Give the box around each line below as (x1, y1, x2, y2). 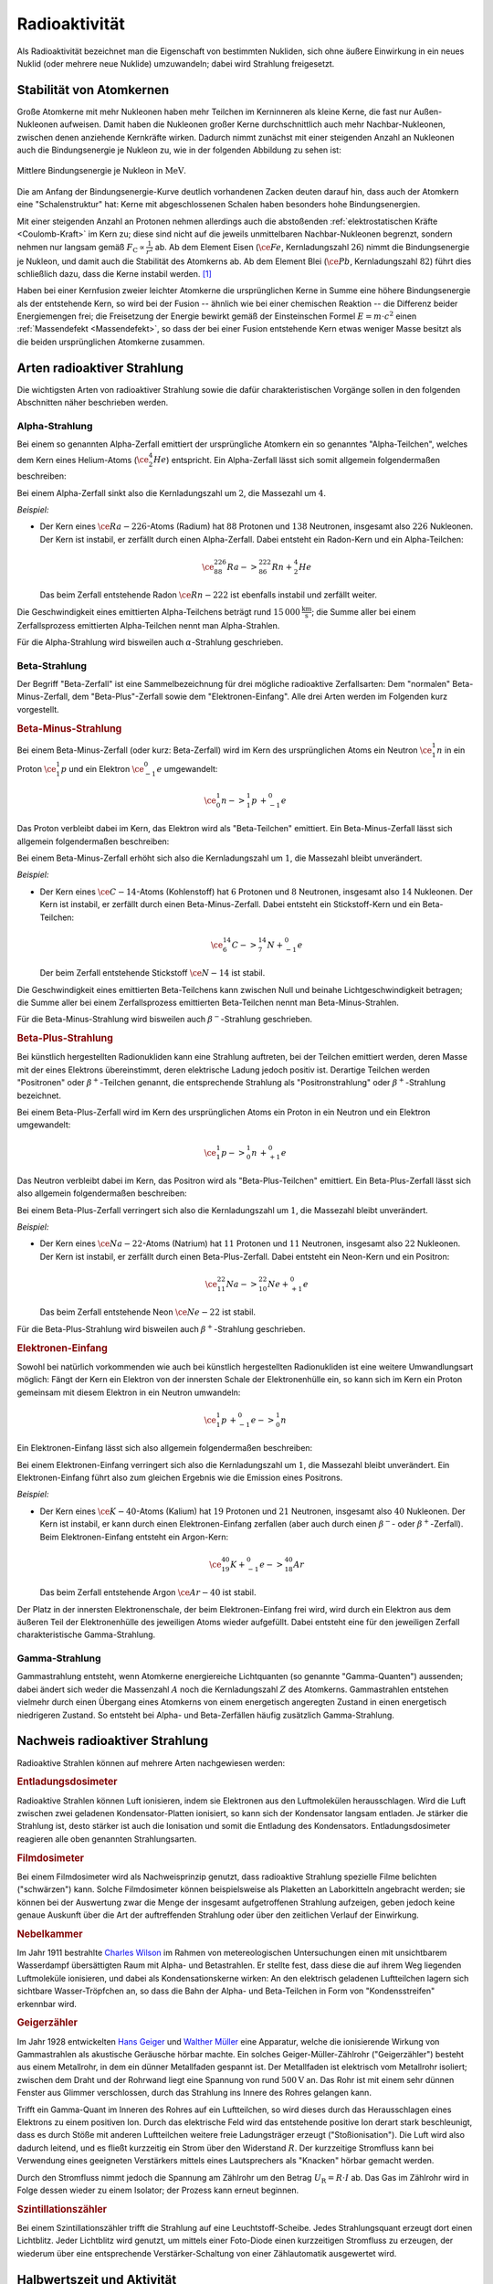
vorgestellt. (16, 703, 59, 714)
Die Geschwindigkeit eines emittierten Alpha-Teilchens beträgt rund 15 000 (16, 606, 300, 617)
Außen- (414, 106, 443, 117)
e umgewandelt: (156, 764, 218, 775)
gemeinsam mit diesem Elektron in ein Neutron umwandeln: (16, 1387, 241, 1398)
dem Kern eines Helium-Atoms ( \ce (16, 454, 150, 465)
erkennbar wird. (16, 1998, 77, 2009)
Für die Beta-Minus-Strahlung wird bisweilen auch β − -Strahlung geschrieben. (16, 1012, 313, 1025)
